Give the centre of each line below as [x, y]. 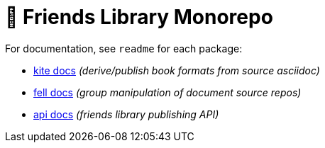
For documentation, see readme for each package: [124, 48]
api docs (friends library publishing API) [126, 114]
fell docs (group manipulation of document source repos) [167, 92]
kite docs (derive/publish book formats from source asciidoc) [177, 70]
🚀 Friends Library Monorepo [139, 17]
